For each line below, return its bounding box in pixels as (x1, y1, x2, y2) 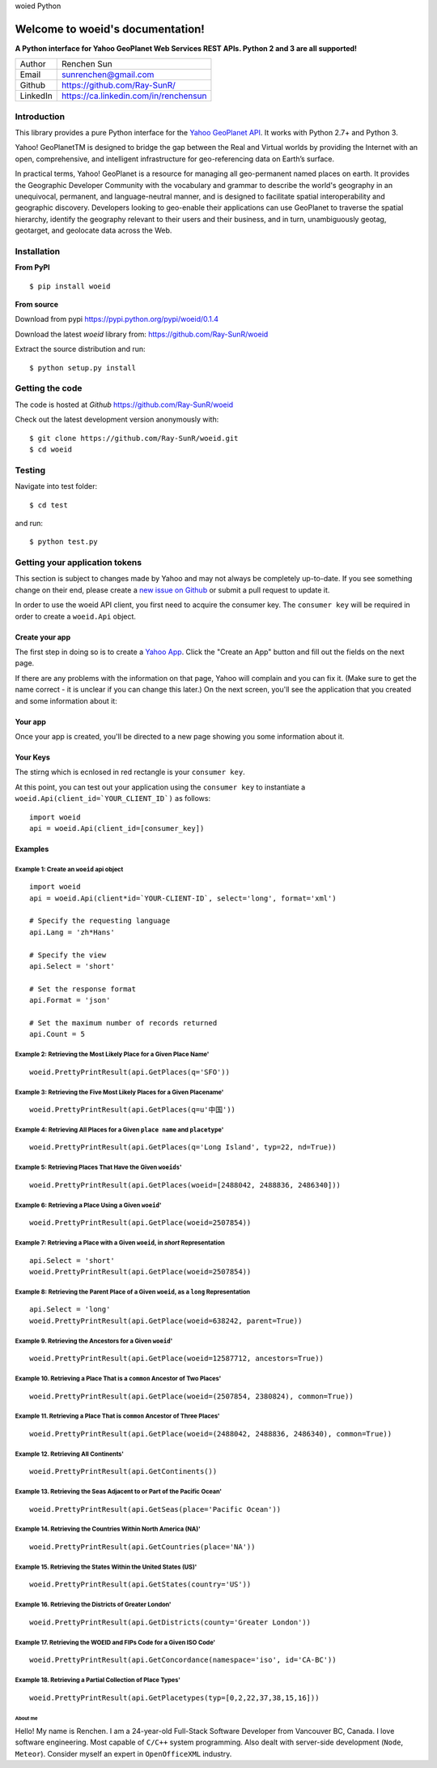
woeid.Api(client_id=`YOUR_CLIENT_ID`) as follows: (15, 794, 210, 803)
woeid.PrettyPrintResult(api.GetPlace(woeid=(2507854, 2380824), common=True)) (29, 1391, 354, 1401)
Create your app (15, 632, 71, 642)
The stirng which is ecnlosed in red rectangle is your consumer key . (15, 767, 246, 777)
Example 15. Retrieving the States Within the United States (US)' (15, 1563, 197, 1571)
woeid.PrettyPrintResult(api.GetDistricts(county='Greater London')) (29, 1617, 312, 1627)
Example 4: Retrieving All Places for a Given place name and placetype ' (15, 1125, 224, 1134)
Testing (15, 464, 46, 476)
